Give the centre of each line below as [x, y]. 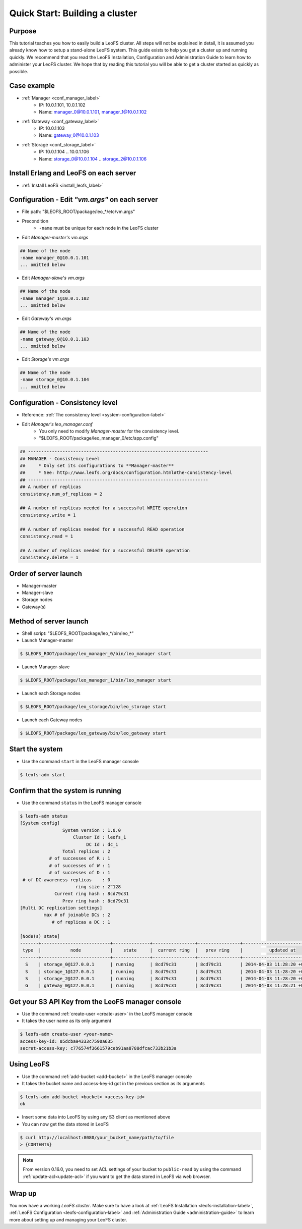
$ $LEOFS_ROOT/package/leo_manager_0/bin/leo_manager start [96, 654]
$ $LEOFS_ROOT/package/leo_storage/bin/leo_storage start [93, 707]
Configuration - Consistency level [63, 403]
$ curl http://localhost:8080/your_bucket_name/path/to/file [97, 1137]
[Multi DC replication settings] [61, 908]
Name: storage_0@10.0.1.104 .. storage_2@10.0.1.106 [93, 158]
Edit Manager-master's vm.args [55, 237]
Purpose [23, 31]
